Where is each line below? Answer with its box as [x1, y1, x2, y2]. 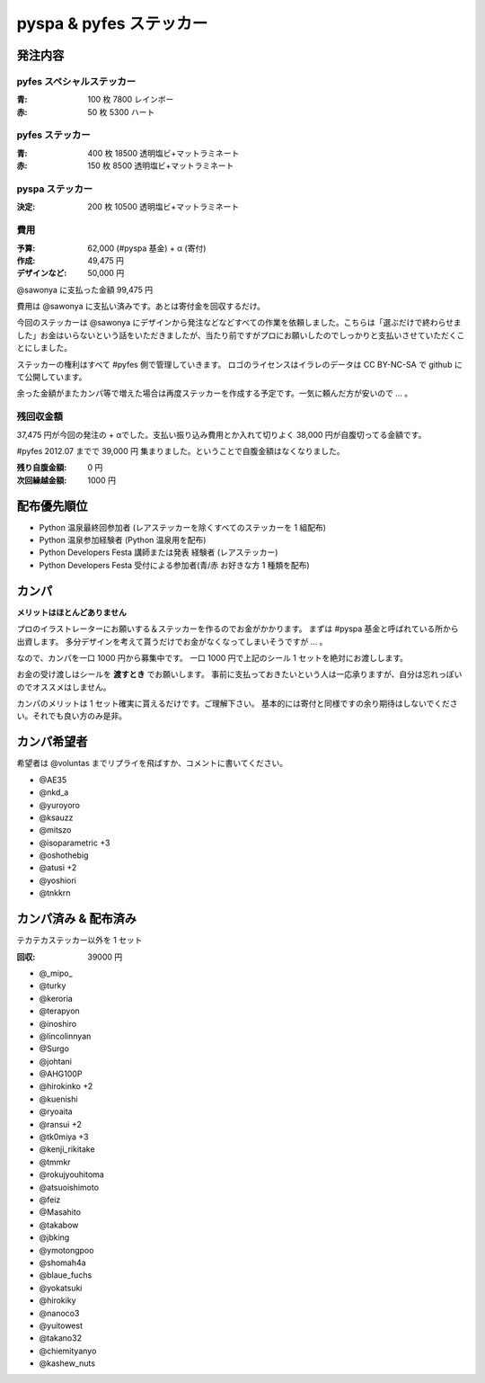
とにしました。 [16, 343, 72, 353]
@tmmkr [39, 1156, 71, 1167]
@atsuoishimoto [39, 1182, 99, 1192]
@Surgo [39, 1043, 69, 1054]
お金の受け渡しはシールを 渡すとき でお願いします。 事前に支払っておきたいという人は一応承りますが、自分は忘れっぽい [16, 669, 463, 680]
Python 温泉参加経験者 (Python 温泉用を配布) [39, 535, 207, 546]
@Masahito [39, 1207, 81, 1218]
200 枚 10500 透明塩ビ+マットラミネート [87, 201, 240, 212]
